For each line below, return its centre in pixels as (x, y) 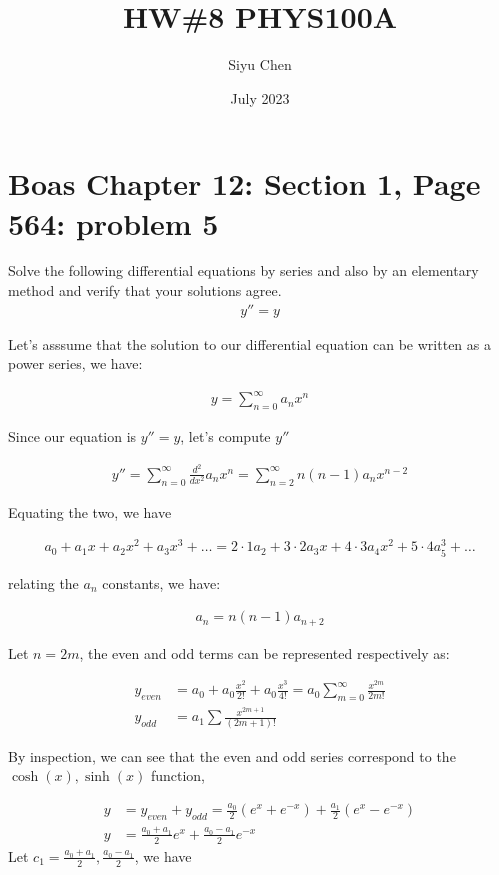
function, (177, 775)
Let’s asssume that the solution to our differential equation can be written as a (249, 343)
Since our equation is (72, 436)
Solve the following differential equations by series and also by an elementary (243, 270)
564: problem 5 (113, 222)
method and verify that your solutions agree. (145, 290)
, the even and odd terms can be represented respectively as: (264, 652)
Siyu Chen (260, 64)
